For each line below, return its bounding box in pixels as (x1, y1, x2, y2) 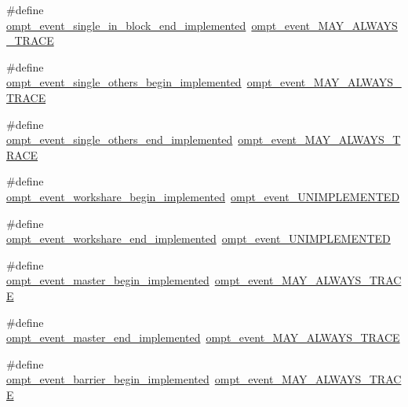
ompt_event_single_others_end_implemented (6, 131, 233, 148)
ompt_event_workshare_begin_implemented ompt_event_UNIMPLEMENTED (6, 188, 400, 204)
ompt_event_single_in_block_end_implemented (6, 16, 246, 33)
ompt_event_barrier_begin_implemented (6, 371, 209, 387)
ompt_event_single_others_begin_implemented (6, 74, 242, 90)
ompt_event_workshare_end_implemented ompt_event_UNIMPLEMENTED (6, 230, 391, 247)
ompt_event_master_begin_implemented (6, 272, 209, 288)
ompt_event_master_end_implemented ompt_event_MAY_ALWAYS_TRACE (6, 329, 400, 346)
